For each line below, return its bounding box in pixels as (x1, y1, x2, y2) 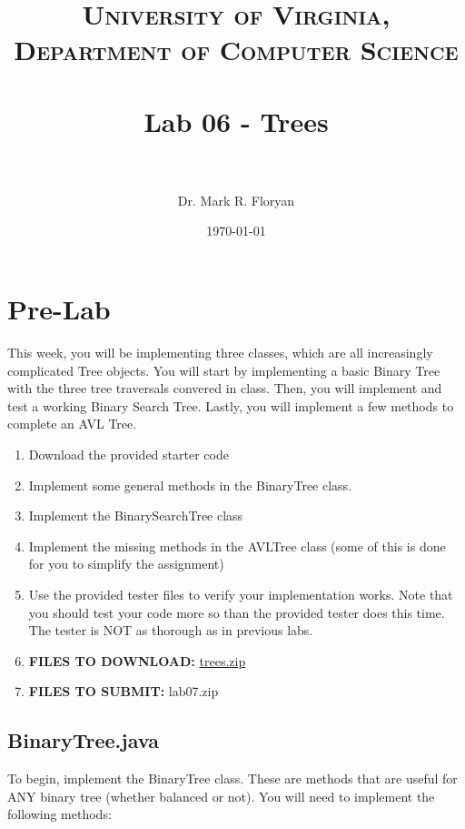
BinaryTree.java (7, 726, 159, 754)
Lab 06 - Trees (143, 102, 329, 139)
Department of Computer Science (14, 31, 459, 68)
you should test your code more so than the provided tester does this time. (28, 602, 445, 622)
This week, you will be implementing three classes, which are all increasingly (7, 343, 433, 361)
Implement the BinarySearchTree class (28, 506, 243, 525)
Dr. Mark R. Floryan (177, 190, 295, 209)
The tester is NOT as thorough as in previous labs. (28, 621, 313, 640)
